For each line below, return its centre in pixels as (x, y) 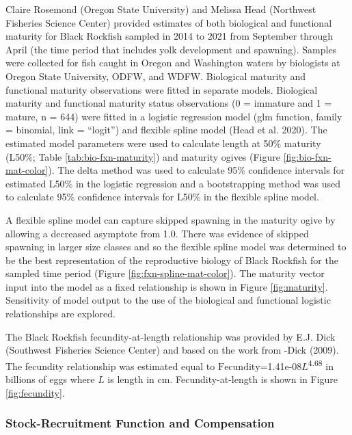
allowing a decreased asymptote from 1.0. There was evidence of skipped (157, 233)
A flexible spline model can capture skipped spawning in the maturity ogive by (171, 219)
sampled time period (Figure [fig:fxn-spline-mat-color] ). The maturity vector (165, 273)
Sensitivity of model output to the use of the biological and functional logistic (168, 300)
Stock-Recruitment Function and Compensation (140, 423)
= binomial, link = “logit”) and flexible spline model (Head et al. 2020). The (166, 130)
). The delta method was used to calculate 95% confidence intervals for (197, 170)
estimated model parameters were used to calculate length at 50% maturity (163, 143)
